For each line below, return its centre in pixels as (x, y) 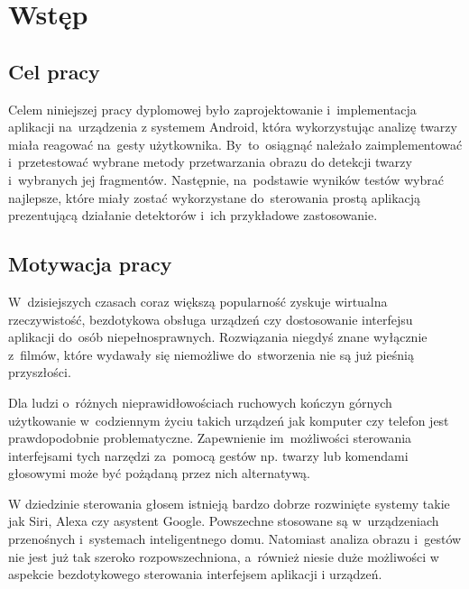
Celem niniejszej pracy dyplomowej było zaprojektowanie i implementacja (212, 109)
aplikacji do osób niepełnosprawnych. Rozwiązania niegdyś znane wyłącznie (218, 337)
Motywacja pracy (90, 264)
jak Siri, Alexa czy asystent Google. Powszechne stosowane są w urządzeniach (224, 521)
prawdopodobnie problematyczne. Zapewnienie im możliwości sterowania (210, 438)
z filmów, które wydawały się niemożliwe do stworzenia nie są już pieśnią (211, 354)
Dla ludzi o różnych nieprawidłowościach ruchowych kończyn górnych (200, 402)
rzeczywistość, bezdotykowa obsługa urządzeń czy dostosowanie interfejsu (211, 319)
